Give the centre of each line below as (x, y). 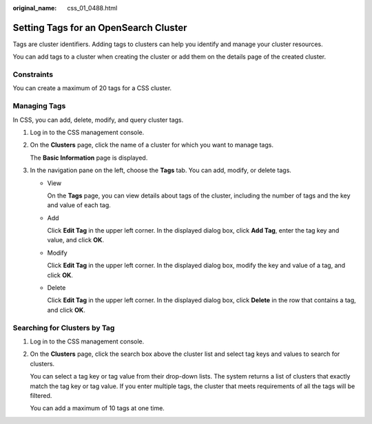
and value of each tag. (79, 205)
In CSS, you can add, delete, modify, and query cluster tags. (98, 120)
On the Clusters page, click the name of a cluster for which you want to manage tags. (152, 145)
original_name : (35, 8)
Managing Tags (39, 106)
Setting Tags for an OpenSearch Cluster (100, 28)
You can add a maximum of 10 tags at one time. (97, 408)
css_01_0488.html (92, 8)
